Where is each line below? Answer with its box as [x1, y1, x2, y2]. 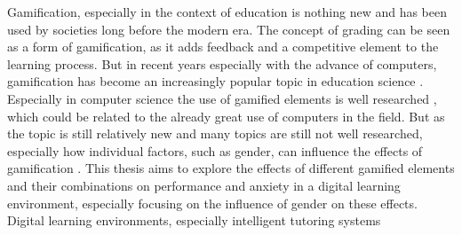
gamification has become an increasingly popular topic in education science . [7, 72, 424, 90]
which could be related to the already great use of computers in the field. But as [7, 106, 445, 125]
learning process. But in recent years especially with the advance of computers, [7, 54, 437, 73]
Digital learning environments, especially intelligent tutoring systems [7, 211, 381, 230]
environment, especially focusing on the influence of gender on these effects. [7, 193, 418, 212]
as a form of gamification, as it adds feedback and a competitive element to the [7, 37, 439, 56]
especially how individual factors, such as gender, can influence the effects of [7, 141, 423, 160]
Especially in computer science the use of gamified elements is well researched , [7, 89, 437, 107]
